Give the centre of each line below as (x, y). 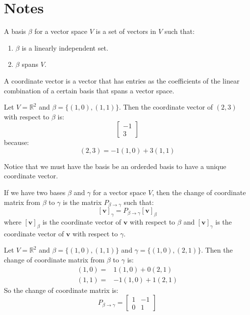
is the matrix (82, 202)
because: (17, 142)
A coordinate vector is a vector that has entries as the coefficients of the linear (122, 80)
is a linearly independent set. (65, 47)
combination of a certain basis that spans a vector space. (89, 90)
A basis (15, 31)
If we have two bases (35, 192)
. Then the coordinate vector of (166, 107)
